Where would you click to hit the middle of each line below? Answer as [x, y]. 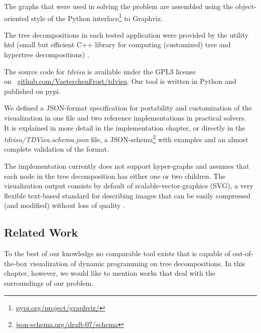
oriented [17, 18]
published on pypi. [32, 91]
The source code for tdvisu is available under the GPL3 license [100, 71]
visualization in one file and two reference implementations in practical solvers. [125, 118]
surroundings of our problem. [49, 283]
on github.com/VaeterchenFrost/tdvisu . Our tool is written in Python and [120, 81]
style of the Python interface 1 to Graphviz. [97, 17]
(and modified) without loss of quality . [64, 205]
